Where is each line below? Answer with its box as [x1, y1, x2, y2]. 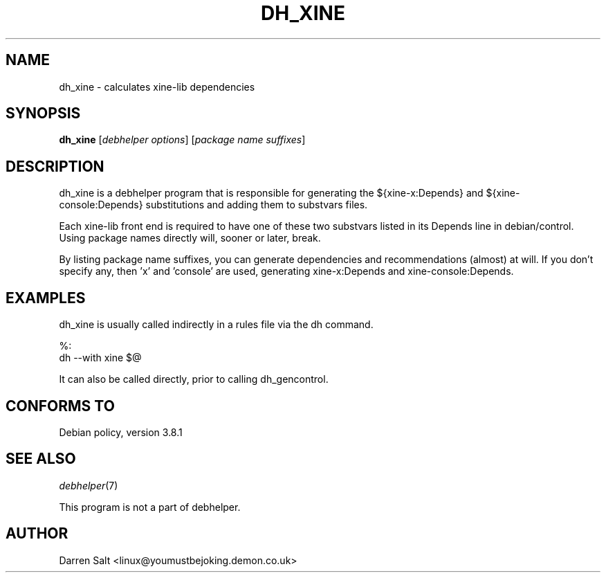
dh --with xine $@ [59, 352, 142, 364]
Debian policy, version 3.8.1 [59, 426, 183, 438]
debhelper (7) [59, 479, 118, 491]
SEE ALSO [6, 450, 76, 468]
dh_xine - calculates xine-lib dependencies [59, 80, 255, 93]
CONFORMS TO [6, 397, 115, 415]
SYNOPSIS [6, 105, 81, 123]
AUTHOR [6, 525, 68, 543]
